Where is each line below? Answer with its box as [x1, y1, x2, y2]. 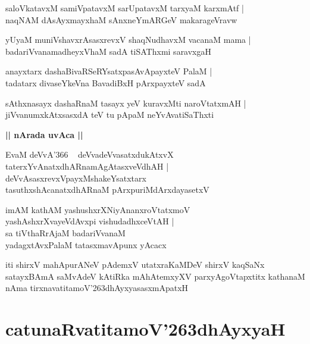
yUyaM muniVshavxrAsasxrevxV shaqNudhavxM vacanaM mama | [5, 33, 251, 46]
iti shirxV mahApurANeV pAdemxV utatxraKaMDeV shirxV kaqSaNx [5, 258, 265, 271]
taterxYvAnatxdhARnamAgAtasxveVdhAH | [5, 160, 169, 172]
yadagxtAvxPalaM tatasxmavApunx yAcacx [5, 238, 167, 251]
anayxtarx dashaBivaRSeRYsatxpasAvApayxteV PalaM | [5, 65, 212, 77]
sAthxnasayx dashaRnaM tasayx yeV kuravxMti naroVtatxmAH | [5, 96, 246, 109]
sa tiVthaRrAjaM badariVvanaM [5, 226, 126, 239]
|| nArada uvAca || [5, 128, 83, 140]
